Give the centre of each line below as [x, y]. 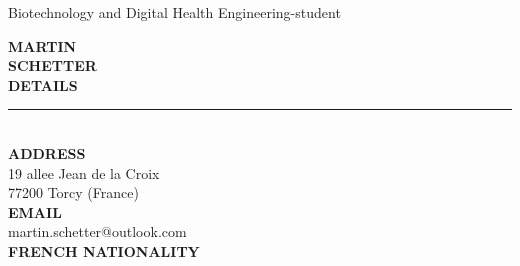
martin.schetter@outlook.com [97, 231]
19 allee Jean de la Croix [84, 172]
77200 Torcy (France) [73, 192]
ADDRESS [47, 152]
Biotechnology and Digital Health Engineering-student [174, 12]
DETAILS [43, 84]
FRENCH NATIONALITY [104, 250]
